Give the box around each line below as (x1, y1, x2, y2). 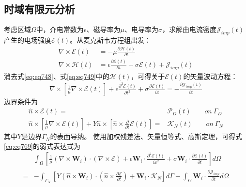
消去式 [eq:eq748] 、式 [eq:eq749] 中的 (4, 71, 109, 81)
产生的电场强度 (4, 35, 51, 45)
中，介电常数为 (36, 24, 84, 34)
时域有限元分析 (4, 1, 75, 16)
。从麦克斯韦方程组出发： (70, 35, 152, 45)
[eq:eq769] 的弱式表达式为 (4, 140, 80, 151)
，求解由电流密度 (162, 24, 216, 34)
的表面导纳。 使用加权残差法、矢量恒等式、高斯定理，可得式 (50, 131, 243, 141)
